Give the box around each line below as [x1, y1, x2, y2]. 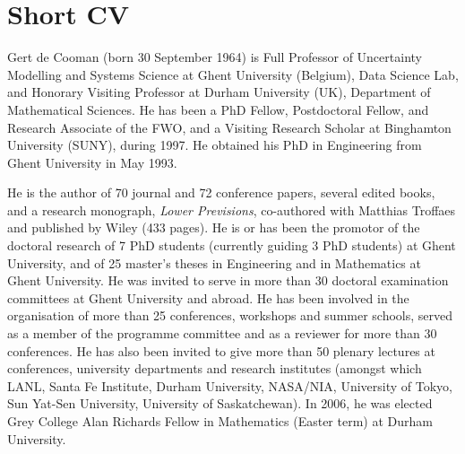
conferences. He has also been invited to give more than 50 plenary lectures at [7, 341, 435, 360]
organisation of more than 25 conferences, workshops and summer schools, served [7, 306, 453, 325]
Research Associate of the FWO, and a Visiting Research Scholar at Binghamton [7, 118, 452, 136]
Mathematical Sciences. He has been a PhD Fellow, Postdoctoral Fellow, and [7, 100, 429, 118]
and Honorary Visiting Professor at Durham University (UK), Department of [7, 83, 431, 101]
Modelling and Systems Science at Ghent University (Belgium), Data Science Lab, [7, 65, 459, 83]
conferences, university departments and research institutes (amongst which [7, 359, 422, 378]
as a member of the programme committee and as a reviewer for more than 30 [7, 324, 437, 343]
